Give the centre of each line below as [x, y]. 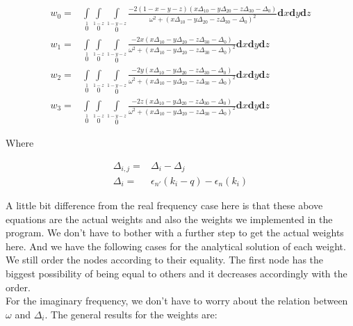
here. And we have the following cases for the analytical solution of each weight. [176, 246]
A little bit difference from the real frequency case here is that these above [164, 205]
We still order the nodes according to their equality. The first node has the [165, 260]
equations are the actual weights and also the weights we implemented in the [169, 219]
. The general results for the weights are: [131, 314]
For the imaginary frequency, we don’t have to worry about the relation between [177, 301]
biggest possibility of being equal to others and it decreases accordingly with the [176, 274]
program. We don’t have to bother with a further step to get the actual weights [175, 233]
